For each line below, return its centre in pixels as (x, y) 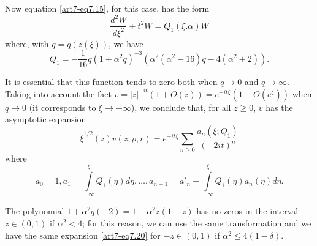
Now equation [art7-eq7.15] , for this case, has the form (107, 8)
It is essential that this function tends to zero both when (111, 82)
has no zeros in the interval (247, 211)
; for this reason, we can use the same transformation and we (197, 223)
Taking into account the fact (58, 93)
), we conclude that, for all (181, 107)
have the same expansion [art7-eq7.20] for (83, 235)
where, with (27, 43)
